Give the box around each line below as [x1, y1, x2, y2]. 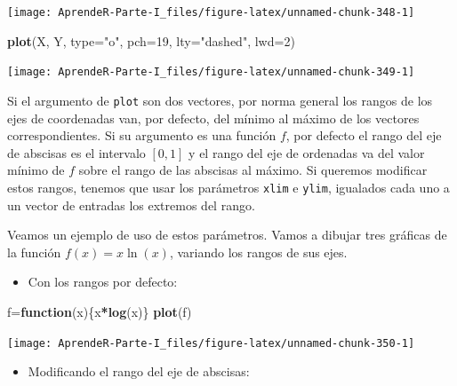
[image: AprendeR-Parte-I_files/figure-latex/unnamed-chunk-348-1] [7, 6, 415, 19]
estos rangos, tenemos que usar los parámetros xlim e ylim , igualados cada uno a [7, 177, 450, 196]
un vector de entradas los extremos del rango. [7, 195, 255, 214]
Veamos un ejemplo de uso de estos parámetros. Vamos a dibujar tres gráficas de [7, 225, 447, 244]
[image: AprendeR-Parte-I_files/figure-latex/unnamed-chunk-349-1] [7, 66, 415, 79]
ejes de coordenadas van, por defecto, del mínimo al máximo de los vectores [7, 108, 420, 127]
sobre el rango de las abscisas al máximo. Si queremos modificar [78, 161, 428, 179]
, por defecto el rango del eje [285, 126, 442, 145]
